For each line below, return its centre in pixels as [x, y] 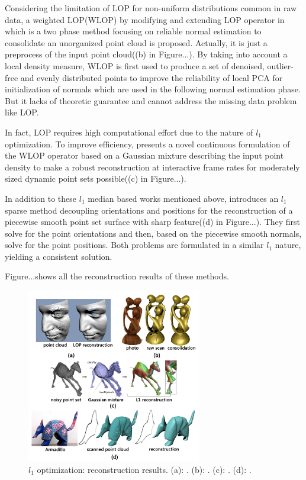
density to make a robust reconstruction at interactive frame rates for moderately [152, 167]
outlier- [280, 65]
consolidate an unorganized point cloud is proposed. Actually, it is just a [136, 42]
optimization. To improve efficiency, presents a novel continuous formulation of [147, 144]
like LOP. [22, 112]
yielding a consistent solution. [59, 256]
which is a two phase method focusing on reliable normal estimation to [133, 31]
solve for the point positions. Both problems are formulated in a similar [134, 245]
